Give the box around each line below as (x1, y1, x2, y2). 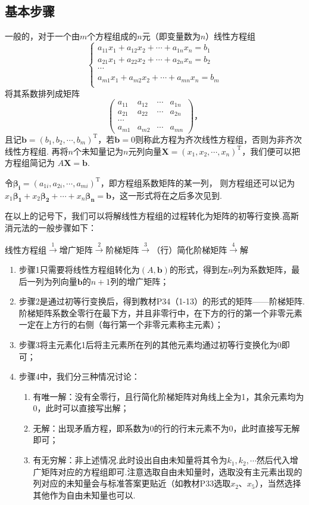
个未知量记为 (73, 144, 123, 157)
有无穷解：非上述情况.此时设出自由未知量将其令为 (33, 454, 227, 466)
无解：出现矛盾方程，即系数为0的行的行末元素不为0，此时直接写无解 (33, 421, 300, 434)
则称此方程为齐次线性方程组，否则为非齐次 (135, 133, 302, 145)
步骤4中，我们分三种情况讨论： (18, 370, 140, 383)
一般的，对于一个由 (5, 30, 80, 42)
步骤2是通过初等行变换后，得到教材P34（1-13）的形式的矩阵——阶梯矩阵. (18, 295, 305, 307)
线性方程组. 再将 (5, 144, 68, 157)
